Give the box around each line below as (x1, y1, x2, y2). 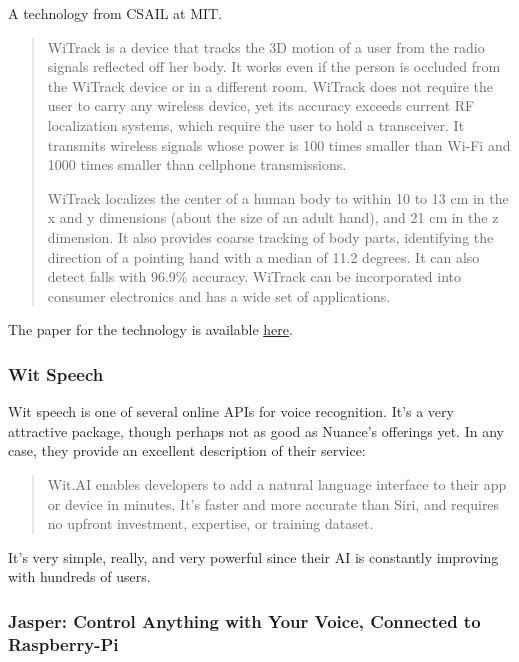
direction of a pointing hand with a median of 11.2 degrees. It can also (47, 246, 480, 267)
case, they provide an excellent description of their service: (8, 440, 366, 461)
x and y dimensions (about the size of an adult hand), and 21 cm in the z (47, 207, 499, 228)
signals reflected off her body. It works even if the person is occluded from (47, 56, 501, 77)
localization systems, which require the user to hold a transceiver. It (47, 114, 465, 135)
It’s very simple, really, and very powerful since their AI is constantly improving (8, 546, 499, 567)
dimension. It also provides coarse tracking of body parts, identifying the (47, 226, 494, 247)
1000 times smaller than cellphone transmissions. (47, 154, 347, 175)
